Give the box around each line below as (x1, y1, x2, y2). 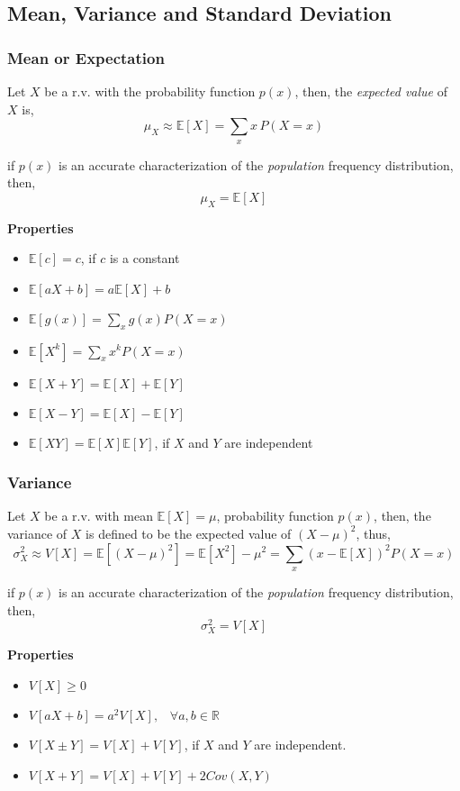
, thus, (356, 523, 391, 542)
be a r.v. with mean (44, 506, 153, 525)
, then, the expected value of (294, 82, 448, 100)
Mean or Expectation (7, 46, 165, 68)
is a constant (109, 249, 180, 268)
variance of (7, 523, 68, 542)
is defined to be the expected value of (86, 523, 292, 542)
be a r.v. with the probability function (44, 82, 256, 100)
